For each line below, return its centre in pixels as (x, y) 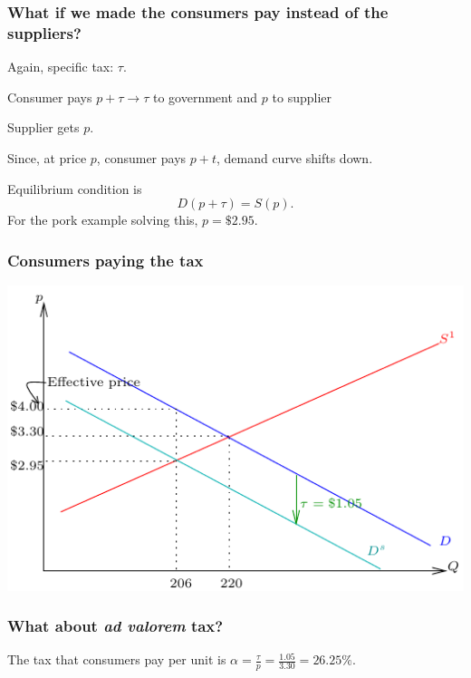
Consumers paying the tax (106, 260)
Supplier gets (43, 127)
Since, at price (47, 157)
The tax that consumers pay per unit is (117, 659)
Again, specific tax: (61, 67)
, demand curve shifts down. (294, 157)
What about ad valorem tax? (115, 626)
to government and (206, 97)
